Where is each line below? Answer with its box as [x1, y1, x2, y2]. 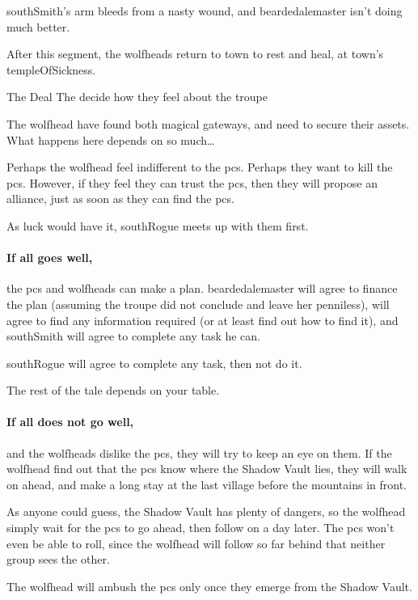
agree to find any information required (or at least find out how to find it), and [6, 311, 399, 328]
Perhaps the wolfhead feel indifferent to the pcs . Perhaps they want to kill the [6, 158, 393, 175]
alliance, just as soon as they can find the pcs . [6, 190, 234, 207]
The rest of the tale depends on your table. [6, 382, 220, 399]
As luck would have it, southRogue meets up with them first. [6, 217, 309, 234]
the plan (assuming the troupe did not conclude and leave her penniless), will [6, 295, 390, 312]
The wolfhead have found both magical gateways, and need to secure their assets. [6, 115, 410, 132]
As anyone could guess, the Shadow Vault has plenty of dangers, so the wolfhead [6, 503, 406, 520]
